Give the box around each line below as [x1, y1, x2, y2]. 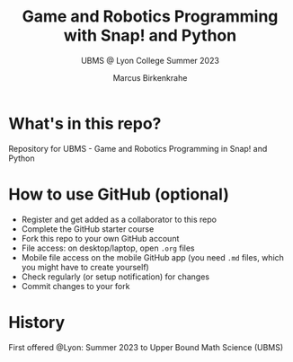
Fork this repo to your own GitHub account [21, 233, 180, 243]
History [8, 312, 66, 332]
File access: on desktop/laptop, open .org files [21, 243, 195, 253]
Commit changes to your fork [21, 280, 130, 291]
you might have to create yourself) [21, 261, 149, 272]
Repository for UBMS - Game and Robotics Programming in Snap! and [8, 143, 268, 154]
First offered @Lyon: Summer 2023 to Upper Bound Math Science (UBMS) [8, 341, 284, 352]
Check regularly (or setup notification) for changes [21, 271, 210, 282]
